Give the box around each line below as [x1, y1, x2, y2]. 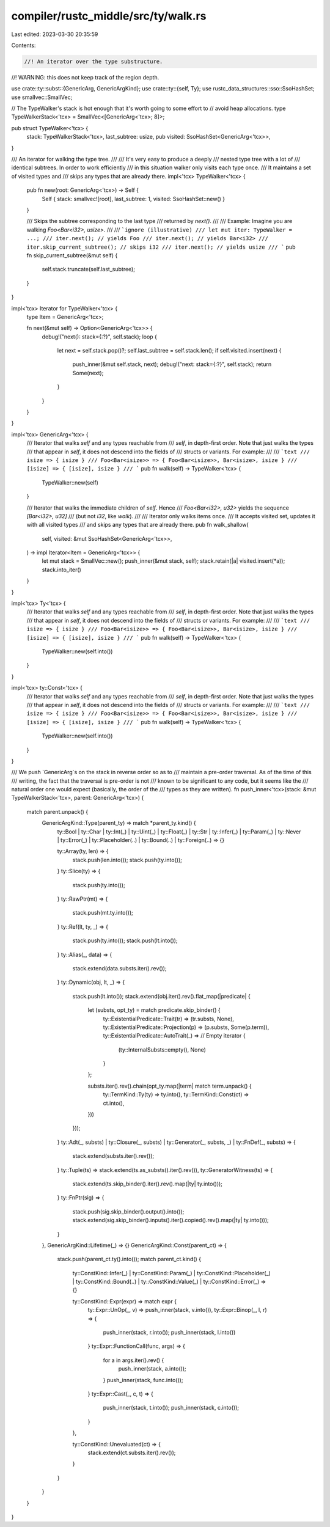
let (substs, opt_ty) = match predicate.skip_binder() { [87, 1006, 221, 1014]
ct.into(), [103, 1099, 125, 1107]
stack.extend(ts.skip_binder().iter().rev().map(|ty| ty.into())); [72, 1180, 223, 1187]
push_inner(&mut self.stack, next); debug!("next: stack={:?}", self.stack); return [72, 361, 272, 368]
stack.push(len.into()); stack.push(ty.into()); [72, 856, 183, 863]
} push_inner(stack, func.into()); [103, 1376, 183, 1383]
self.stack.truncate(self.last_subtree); [42, 266, 136, 273]
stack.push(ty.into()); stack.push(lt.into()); [72, 937, 178, 944]
